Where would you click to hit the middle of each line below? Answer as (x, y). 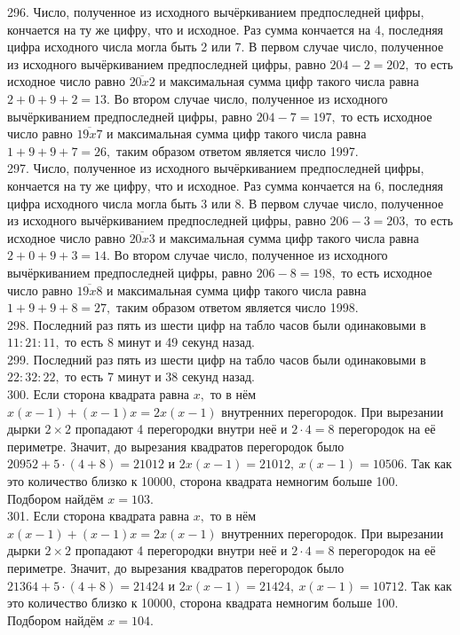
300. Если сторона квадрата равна (99, 394)
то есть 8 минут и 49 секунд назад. (160, 342)
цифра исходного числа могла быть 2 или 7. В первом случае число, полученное (226, 47)
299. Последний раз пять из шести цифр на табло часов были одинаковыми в (217, 359)
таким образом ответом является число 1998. (237, 307)
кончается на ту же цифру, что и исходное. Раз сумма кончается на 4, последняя (226, 29)
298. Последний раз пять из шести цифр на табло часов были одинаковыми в (217, 324)
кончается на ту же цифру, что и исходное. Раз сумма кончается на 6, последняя (226, 185)
